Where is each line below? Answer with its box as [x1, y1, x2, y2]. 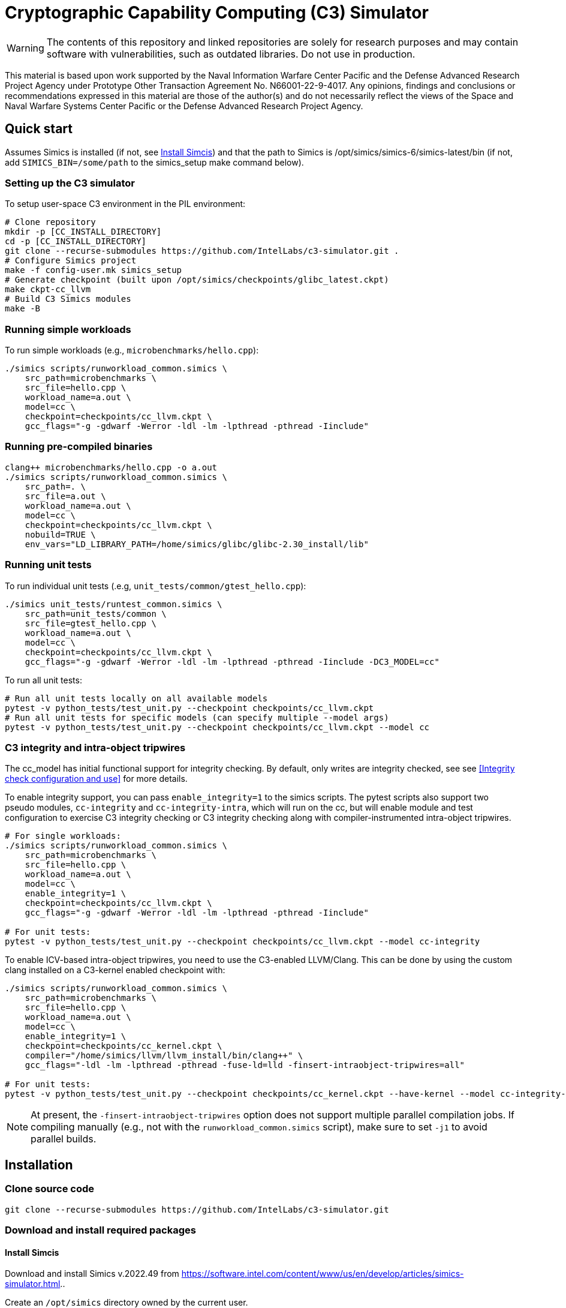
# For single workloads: [5, 831, 121, 841]
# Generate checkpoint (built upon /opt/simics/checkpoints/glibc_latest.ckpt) [5, 275, 389, 285]
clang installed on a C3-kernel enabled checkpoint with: [5, 965, 225, 976]
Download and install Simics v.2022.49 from [5, 1268, 179, 1279]
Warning [7, 41, 44, 54]
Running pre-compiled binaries [5, 440, 153, 453]
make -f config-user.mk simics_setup [5, 265, 182, 275]
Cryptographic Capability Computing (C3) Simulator [5, 2, 429, 23]
